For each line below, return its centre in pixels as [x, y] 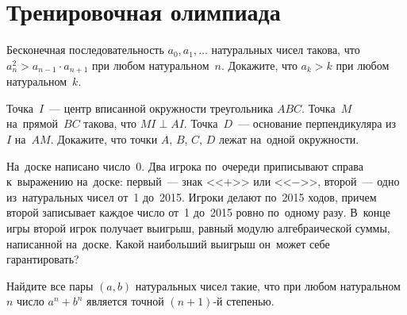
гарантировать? [43, 259]
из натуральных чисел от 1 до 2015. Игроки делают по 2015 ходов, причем [192, 196]
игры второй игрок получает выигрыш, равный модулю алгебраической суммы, [198, 227]
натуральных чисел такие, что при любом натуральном [268, 285]
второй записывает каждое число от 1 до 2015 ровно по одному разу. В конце [198, 212]
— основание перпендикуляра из [317, 123]
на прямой [32, 123]
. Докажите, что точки [104, 138]
